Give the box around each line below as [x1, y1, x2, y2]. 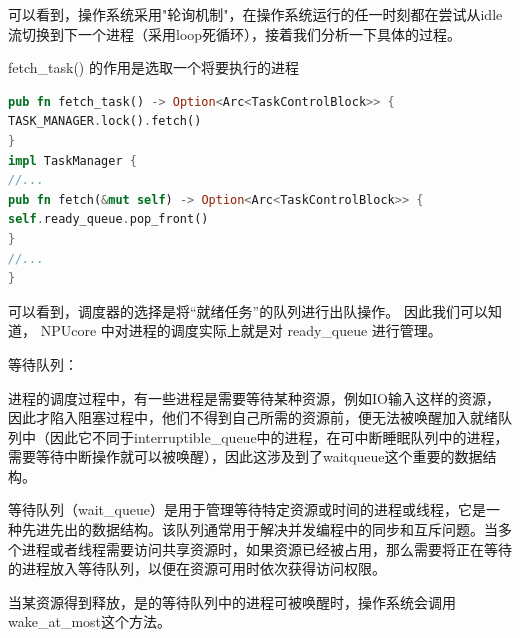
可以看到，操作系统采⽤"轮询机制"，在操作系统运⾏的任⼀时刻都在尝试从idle [8, 4, 503, 24]
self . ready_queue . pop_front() [8, 212, 209, 227]
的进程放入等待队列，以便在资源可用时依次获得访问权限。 [8, 558, 386, 579]
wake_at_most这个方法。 [8, 611, 172, 632]
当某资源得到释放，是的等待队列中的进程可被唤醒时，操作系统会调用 [8, 591, 456, 612]
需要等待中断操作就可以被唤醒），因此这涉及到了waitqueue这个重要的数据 [8, 446, 483, 467]
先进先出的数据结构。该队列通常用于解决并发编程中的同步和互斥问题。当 [21, 519, 498, 540]
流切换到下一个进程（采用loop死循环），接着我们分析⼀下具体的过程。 [8, 23, 462, 44]
